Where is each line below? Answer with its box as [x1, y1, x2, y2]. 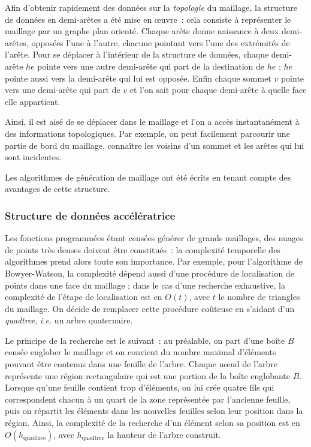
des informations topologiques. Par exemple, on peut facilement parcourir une [5, 127, 290, 139]
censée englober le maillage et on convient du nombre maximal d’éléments [5, 346, 276, 358]
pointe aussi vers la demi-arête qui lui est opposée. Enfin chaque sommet [5, 71, 271, 84]
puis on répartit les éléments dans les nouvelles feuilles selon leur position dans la [5, 404, 303, 417]
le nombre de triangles [218, 290, 300, 303]
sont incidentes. [5, 151, 62, 163]
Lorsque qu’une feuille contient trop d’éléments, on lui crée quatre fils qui [5, 381, 274, 394]
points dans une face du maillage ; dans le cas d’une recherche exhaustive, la [5, 278, 285, 291]
